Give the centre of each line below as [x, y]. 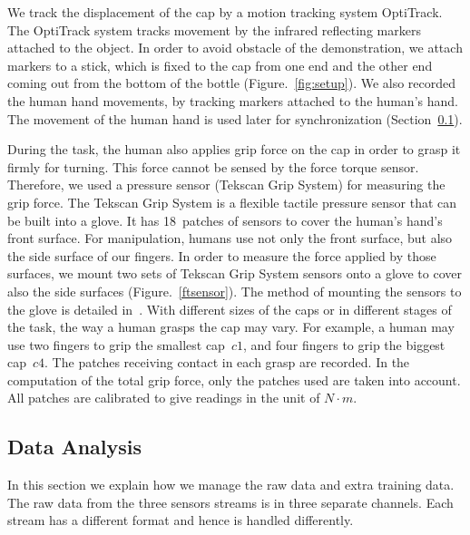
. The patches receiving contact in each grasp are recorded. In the [227, 362]
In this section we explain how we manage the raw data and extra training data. [231, 485]
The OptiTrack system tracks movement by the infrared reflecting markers [214, 29]
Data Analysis [75, 447]
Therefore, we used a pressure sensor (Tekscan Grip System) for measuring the [226, 185]
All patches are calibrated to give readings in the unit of [164, 398]
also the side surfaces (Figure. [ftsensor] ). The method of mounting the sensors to [235, 291]
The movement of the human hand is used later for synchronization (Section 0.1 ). [235, 118]
